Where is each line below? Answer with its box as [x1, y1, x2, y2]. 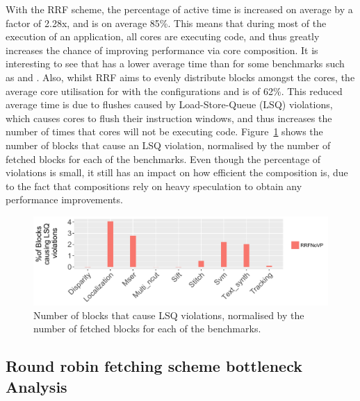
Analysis [6, 375, 67, 397]
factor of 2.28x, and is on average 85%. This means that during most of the [6, 15, 327, 30]
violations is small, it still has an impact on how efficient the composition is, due [6, 165, 348, 180]
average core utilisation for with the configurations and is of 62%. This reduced [6, 83, 343, 98]
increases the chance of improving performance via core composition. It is [6, 42, 318, 57]
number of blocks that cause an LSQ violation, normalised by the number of [6, 137, 331, 152]
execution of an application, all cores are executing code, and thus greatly [6, 29, 320, 44]
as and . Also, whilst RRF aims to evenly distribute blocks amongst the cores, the [6, 69, 355, 84]
